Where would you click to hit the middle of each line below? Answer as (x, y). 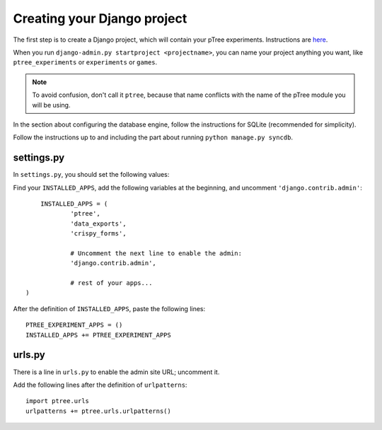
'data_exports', (98, 223)
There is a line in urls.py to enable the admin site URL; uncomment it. (116, 372)
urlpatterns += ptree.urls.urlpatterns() (98, 411)
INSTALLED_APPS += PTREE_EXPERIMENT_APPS (98, 335)
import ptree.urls (58, 401)
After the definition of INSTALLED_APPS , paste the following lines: (109, 308)
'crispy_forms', (98, 234)
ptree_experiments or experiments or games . (85, 62)
